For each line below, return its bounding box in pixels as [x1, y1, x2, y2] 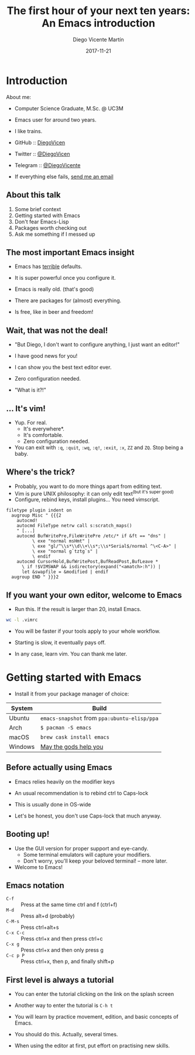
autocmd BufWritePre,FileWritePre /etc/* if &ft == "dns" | [16, 533, 166, 539]
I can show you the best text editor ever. [14, 364, 112, 371]
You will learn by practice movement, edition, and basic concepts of [14, 1013, 179, 1020]
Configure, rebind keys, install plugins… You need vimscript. [14, 496, 160, 503]
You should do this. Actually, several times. [14, 1031, 118, 1038]
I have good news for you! [14, 352, 78, 359]
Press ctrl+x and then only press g [20, 947, 104, 954]
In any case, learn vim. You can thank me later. [14, 650, 128, 657]
